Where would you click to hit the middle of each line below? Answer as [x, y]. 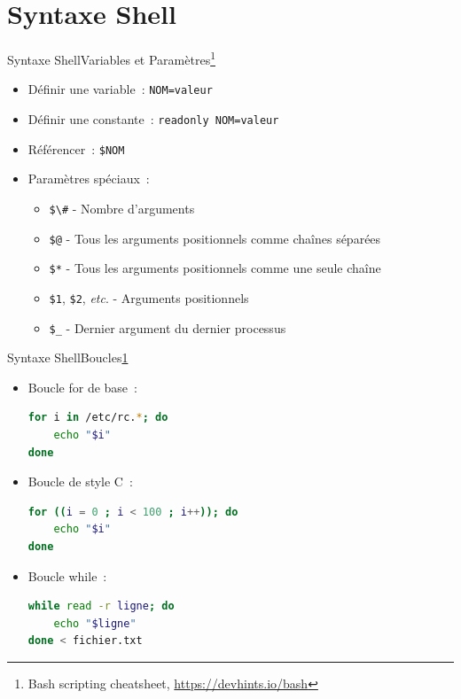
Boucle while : [67, 575]
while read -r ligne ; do [101, 606]
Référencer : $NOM [76, 148]
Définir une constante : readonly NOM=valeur [153, 119]
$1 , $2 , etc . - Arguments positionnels [149, 297]
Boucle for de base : [82, 387]
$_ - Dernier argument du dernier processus [168, 327]
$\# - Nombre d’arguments [122, 208]
